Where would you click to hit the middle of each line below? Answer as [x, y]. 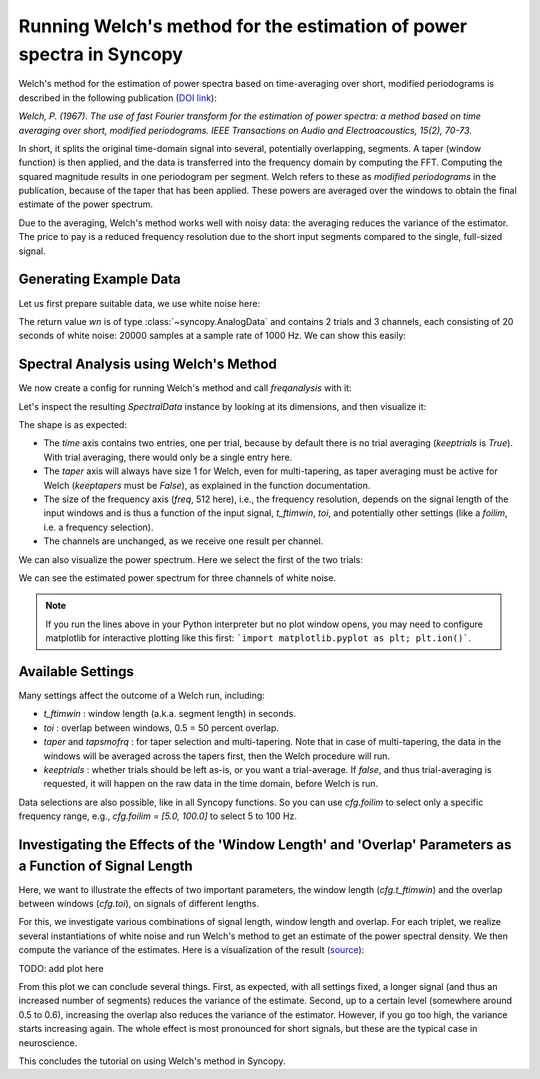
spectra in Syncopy [101, 54]
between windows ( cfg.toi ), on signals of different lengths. [139, 904]
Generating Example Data [100, 279]
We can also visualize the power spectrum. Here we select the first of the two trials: [191, 559]
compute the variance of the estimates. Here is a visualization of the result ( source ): [191, 950]
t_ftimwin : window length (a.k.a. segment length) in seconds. [170, 714]
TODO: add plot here [61, 968]
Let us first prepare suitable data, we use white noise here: [139, 303]
